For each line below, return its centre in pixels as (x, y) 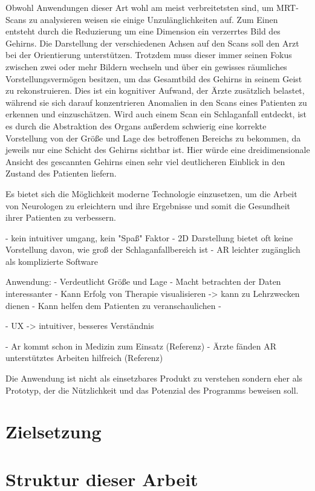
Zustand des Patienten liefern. (61, 173)
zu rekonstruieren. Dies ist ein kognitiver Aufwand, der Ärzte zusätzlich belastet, (155, 90)
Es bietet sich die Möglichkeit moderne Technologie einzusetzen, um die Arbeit (151, 193)
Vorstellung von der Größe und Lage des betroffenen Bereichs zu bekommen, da (153, 138)
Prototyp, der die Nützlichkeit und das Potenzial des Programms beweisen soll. (152, 390)
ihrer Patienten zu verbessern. (61, 217)
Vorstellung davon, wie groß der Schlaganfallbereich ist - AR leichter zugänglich (153, 249)
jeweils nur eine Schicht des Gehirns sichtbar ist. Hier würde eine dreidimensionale (158, 150)
